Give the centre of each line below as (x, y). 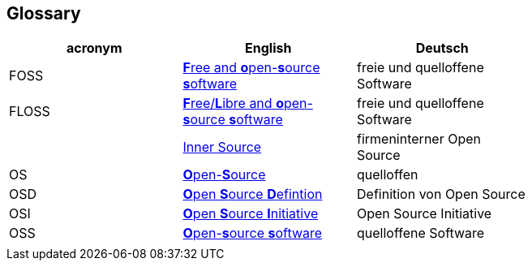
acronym (94, 48)
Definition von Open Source (441, 194)
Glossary (44, 13)
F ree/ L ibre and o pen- (248, 103)
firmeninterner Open (419, 139)
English (268, 48)
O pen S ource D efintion (253, 194)
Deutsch (442, 48)
